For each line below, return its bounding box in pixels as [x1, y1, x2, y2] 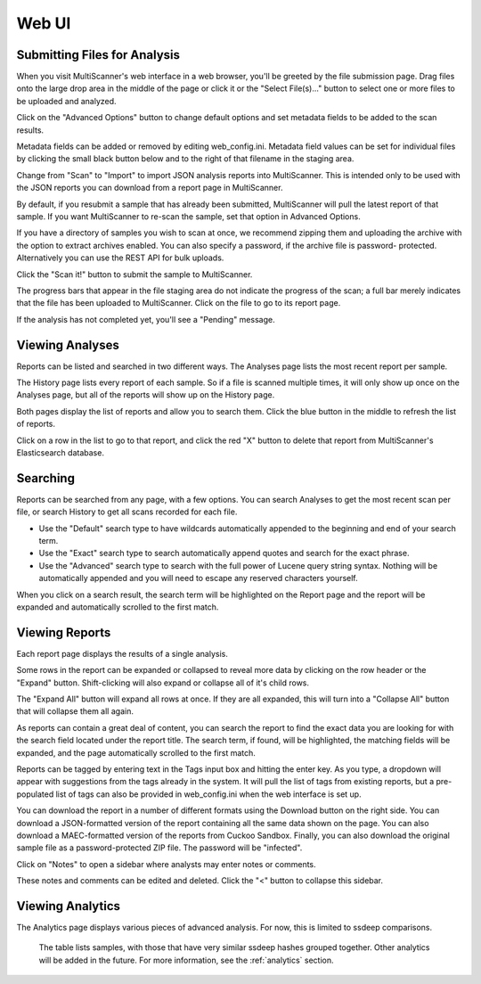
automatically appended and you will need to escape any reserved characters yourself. [38, 573, 358, 584]
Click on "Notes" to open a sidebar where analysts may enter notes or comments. [16, 858, 316, 869]
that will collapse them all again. [16, 706, 134, 717]
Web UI [16, 13, 71, 33]
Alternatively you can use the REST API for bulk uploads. [16, 252, 224, 263]
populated [16, 789, 54, 799]
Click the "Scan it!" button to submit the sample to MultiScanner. [16, 268, 253, 280]
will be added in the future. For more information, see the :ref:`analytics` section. [38, 955, 334, 965]
